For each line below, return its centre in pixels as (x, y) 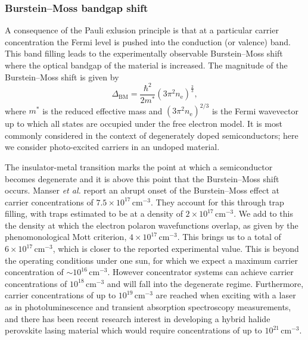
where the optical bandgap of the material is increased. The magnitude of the (146, 65)
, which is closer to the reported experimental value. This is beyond (176, 249)
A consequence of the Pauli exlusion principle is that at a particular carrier (142, 30)
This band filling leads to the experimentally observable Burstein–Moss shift (144, 53)
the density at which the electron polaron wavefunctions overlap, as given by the (152, 225)
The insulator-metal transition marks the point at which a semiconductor (139, 166)
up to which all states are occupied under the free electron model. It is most (144, 124)
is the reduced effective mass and (102, 110)
